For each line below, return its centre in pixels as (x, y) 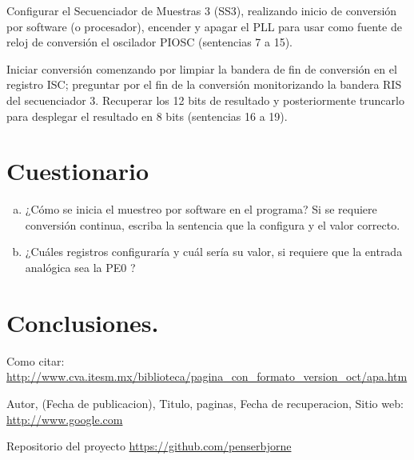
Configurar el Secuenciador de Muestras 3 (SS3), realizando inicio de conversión (202, 10)
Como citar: (36, 360)
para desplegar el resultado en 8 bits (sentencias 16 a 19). (147, 116)
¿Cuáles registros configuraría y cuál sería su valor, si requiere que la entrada (214, 252)
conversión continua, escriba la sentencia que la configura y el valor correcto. (213, 224)
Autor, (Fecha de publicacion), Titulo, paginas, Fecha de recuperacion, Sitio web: (205, 403)
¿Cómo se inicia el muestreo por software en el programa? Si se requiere (201, 209)
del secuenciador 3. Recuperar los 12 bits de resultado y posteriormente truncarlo (205, 100)
